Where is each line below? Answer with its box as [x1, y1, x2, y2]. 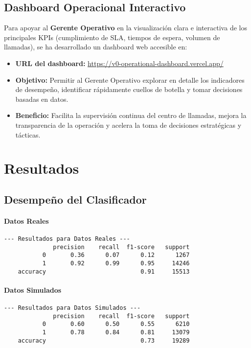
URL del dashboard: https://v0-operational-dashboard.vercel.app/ [15, 58, 224, 68]
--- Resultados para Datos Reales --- [4, 235, 130, 243]
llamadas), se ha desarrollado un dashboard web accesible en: [4, 42, 187, 52]
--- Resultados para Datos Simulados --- [4, 304, 141, 312]
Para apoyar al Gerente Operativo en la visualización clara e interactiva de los [4, 23, 247, 33]
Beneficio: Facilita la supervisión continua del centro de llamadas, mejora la [15, 110, 247, 120]
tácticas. [15, 129, 41, 139]
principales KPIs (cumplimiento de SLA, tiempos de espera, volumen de [4, 32, 220, 42]
